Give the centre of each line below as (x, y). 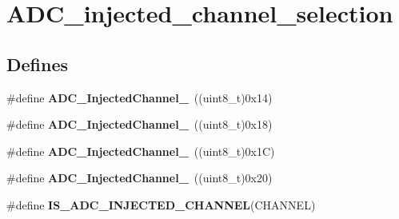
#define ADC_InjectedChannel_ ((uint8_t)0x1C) (141, 151)
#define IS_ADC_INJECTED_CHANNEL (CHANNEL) (161, 204)
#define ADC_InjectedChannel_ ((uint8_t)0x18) (140, 124)
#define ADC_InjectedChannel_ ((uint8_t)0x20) (140, 178)
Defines (38, 64)
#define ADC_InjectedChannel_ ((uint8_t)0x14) (140, 97)
